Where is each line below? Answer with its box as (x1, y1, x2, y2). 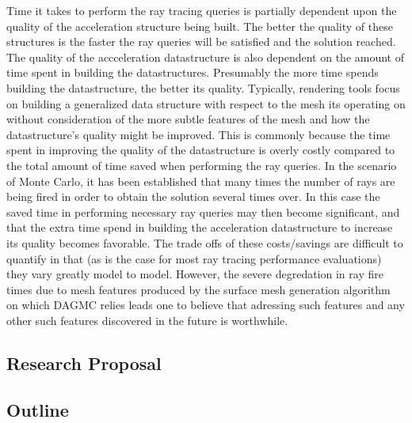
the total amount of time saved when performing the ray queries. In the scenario (6, 157, 397, 173)
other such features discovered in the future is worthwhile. (6, 312, 288, 328)
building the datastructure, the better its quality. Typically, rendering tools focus (6, 79, 400, 96)
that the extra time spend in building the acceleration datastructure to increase (6, 219, 393, 236)
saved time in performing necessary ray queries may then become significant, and (6, 203, 400, 220)
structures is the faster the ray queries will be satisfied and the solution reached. (6, 33, 396, 50)
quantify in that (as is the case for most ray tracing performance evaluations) (6, 250, 382, 266)
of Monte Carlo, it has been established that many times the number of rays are (6, 172, 395, 189)
